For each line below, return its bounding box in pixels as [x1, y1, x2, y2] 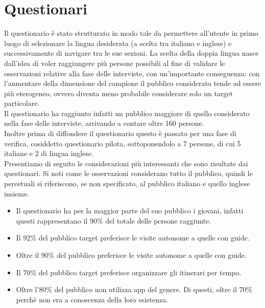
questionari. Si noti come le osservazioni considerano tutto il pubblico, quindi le [4, 168, 253, 179]
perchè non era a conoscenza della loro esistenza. [16, 294, 168, 304]
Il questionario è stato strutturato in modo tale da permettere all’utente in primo [4, 28, 258, 38]
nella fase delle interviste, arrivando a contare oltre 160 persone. [4, 118, 204, 128]
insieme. [4, 188, 30, 199]
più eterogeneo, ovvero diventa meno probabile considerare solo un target [4, 87, 233, 98]
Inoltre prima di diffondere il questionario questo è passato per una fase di [4, 128, 236, 139]
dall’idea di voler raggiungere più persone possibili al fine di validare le [4, 57, 225, 68]
